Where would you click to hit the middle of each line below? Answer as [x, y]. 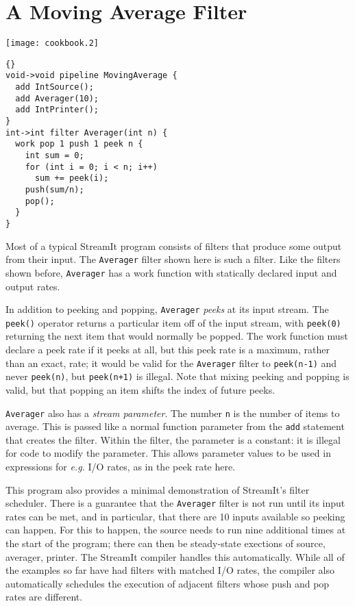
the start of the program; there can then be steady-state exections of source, [166, 543]
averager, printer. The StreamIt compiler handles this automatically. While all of [175, 556]
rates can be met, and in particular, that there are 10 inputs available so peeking [175, 516]
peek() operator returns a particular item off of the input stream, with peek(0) [173, 322]
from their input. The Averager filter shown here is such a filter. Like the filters [173, 259]
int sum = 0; [54, 156]
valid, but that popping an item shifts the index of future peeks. [140, 389]
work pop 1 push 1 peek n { [79, 144]
